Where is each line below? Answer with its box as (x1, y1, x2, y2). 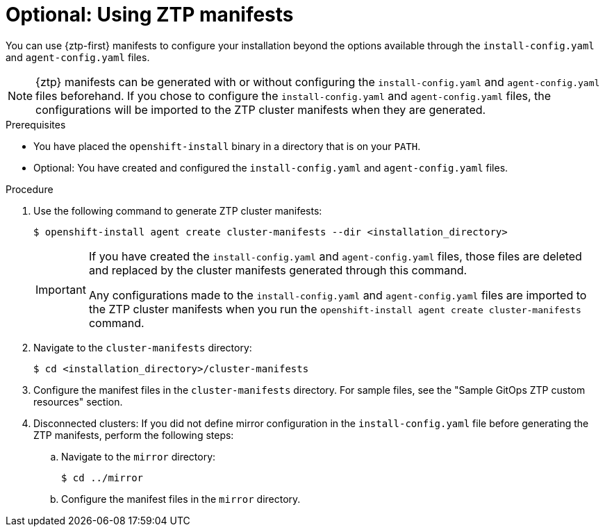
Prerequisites (6, 118, 66, 131)
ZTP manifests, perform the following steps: (33, 429, 234, 441)
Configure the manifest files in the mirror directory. (61, 492, 301, 505)
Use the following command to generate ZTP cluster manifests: (33, 204, 322, 217)
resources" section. (33, 395, 123, 408)
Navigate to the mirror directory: (61, 450, 216, 463)
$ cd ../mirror (61, 472, 144, 483)
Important (35, 282, 86, 297)
